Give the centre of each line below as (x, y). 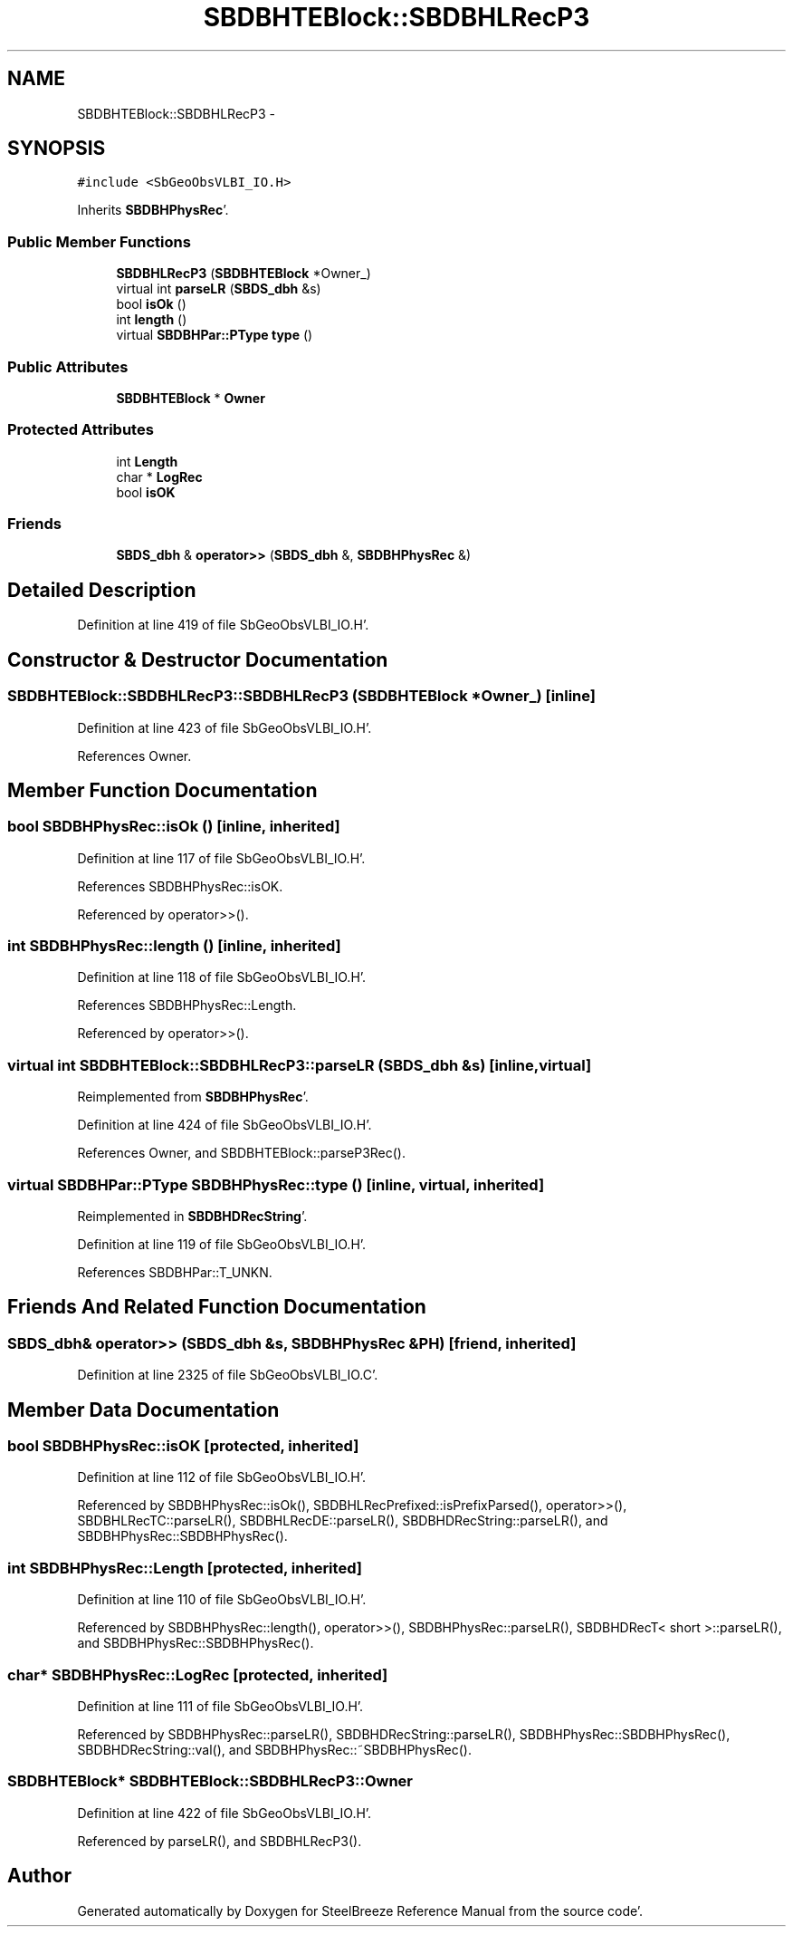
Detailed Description (102, 590)
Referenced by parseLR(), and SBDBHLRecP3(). (220, 1841)
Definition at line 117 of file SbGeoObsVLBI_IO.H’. (221, 858)
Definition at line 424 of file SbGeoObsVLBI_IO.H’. (225, 1125)
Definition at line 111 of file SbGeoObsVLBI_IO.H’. (220, 1706)
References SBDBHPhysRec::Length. (187, 1005)
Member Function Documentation (162, 790)
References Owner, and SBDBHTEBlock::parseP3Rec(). (242, 1153)
